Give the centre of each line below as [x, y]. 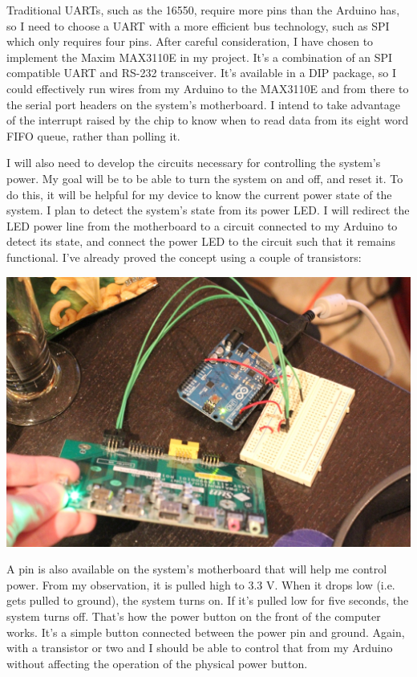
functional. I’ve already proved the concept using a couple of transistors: [184, 257]
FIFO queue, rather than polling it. [93, 135]
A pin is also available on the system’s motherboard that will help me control [197, 569]
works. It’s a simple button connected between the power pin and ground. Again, [206, 632]
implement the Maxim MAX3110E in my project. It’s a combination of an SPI [200, 57]
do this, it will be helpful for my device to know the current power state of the [199, 194]
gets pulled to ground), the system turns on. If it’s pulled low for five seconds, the [208, 600]
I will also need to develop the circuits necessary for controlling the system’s [194, 163]
